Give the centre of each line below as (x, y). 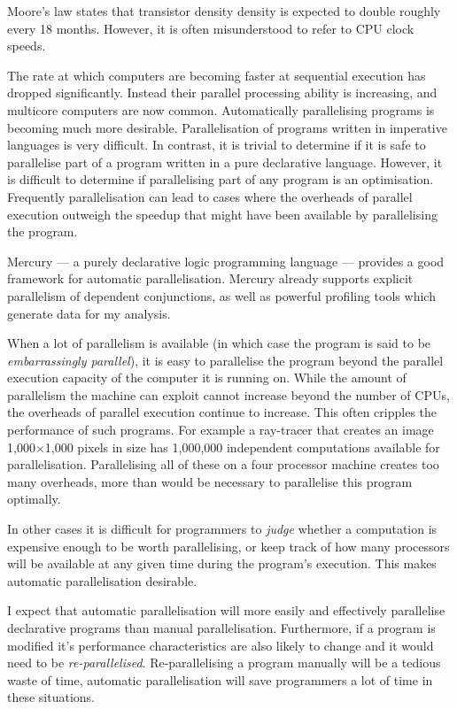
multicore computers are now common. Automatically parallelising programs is (221, 109)
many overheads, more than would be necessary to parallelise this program (210, 481)
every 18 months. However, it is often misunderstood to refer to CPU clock (211, 28)
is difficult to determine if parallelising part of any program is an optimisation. (221, 179)
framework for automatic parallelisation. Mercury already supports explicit (210, 278)
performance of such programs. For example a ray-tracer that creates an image (221, 430)
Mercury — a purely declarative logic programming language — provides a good (226, 261)
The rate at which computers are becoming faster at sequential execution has (217, 75)
